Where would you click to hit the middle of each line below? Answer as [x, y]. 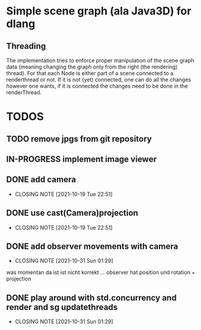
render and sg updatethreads [62, 307]
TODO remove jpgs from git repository [79, 139]
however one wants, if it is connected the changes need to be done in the [97, 86]
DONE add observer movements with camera [92, 246]
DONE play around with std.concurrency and [91, 298]
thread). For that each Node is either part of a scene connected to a [90, 73]
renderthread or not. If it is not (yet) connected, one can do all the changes [99, 80]
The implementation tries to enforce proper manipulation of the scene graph [100, 60]
